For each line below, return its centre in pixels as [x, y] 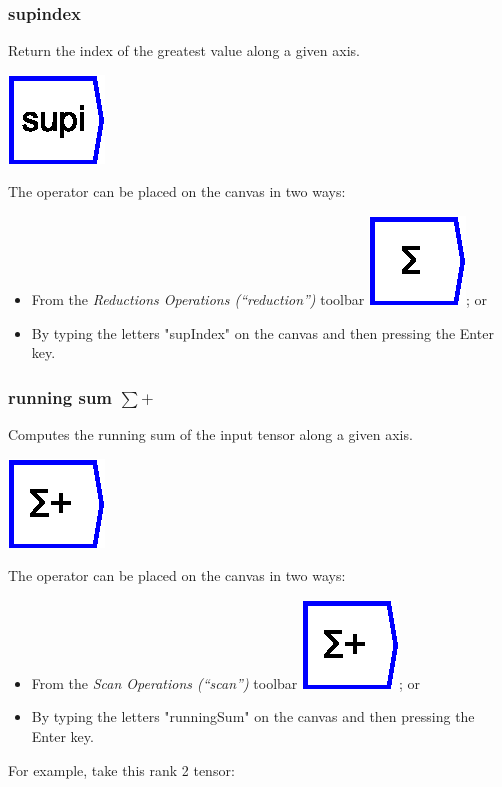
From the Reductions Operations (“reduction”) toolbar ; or [259, 299]
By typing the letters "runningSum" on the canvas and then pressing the [253, 716]
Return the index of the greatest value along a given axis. [184, 50]
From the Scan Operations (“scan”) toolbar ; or [226, 682]
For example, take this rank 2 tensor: [121, 769]
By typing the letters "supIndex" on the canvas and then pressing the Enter [262, 332]
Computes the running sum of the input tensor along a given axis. [210, 434]
